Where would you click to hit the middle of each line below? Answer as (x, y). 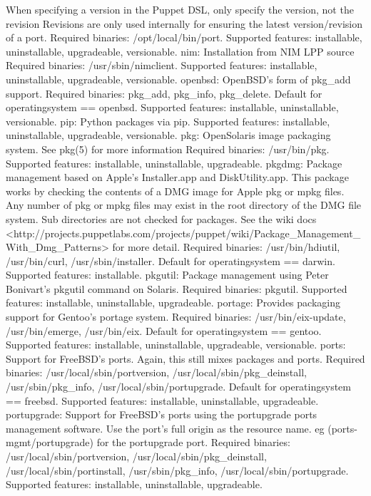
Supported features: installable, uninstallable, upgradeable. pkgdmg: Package (174, 163)
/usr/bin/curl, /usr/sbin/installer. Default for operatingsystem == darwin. (171, 260)
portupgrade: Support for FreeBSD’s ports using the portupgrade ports (162, 414)
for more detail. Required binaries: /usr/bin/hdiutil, (226, 247)
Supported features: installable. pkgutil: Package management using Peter (167, 275)
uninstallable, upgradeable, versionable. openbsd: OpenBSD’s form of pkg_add (178, 79)
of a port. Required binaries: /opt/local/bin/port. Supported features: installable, (184, 37)
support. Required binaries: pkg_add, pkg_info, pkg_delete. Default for (164, 93)
